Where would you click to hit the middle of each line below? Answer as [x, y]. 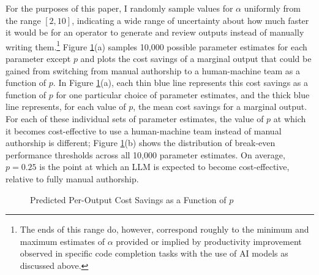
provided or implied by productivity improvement [209, 241]
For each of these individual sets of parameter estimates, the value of [135, 118]
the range [23, 20]
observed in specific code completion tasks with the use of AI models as [154, 253]
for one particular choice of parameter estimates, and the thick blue [183, 94]
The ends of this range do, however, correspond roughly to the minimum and [164, 229]
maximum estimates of [62, 241]
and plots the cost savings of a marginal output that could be [196, 59]
